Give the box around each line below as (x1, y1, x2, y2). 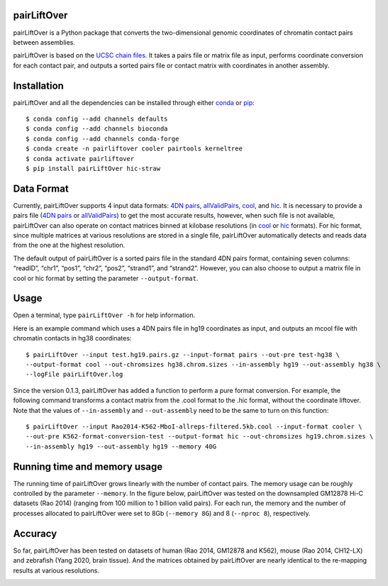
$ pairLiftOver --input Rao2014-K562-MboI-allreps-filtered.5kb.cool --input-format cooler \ (26, 423, 362, 431)
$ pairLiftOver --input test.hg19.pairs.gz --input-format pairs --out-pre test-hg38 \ (26, 350, 340, 358)
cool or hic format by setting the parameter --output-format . (13, 274, 199, 282)
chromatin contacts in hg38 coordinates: (13, 334, 132, 343)
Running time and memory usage (13, 460, 163, 472)
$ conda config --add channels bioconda (26, 125, 168, 133)
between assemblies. (13, 38, 76, 46)
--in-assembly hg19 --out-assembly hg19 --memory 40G (26, 442, 216, 450)
